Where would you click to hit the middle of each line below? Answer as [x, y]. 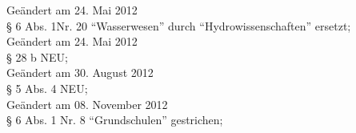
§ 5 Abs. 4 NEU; [47, 88]
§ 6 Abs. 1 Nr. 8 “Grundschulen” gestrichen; [115, 120]
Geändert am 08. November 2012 [87, 104]
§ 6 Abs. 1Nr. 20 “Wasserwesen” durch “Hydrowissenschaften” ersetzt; [179, 25]
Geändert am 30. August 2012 [80, 73]
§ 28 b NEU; [37, 56]
